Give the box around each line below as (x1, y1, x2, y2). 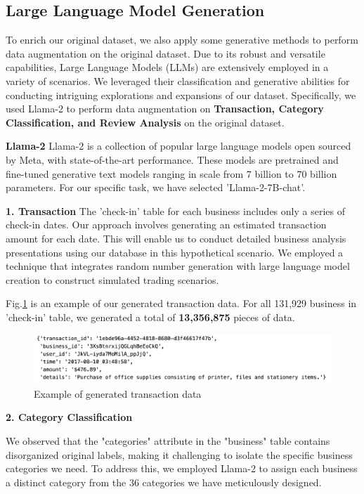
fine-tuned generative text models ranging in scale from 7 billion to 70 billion (6, 166, 337, 181)
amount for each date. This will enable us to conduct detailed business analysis (6, 230, 346, 245)
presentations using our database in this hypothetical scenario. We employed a (6, 245, 344, 259)
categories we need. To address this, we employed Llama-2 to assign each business (6, 461, 358, 476)
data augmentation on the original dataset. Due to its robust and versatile (6, 46, 325, 60)
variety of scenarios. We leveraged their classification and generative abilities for (6, 73, 350, 88)
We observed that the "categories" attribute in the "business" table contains (6, 434, 330, 448)
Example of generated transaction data (34, 386, 202, 401)
